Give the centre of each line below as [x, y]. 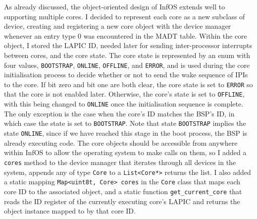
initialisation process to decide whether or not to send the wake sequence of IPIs [126, 75]
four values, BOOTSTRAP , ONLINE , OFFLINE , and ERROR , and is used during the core [127, 65]
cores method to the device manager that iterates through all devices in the [120, 162]
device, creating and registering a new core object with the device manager [118, 26]
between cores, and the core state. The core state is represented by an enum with [127, 55]
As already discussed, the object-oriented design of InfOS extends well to [115, 6]
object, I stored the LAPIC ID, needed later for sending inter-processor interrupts [128, 45]
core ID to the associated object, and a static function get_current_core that [123, 191]
